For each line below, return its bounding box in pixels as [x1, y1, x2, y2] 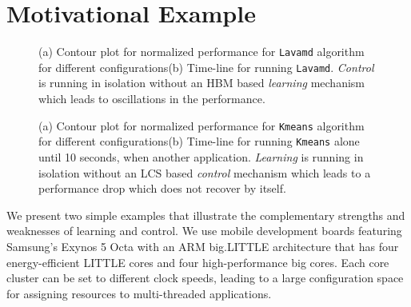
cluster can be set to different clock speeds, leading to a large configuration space [6, 269, 404, 286]
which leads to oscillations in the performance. [38, 90, 265, 107]
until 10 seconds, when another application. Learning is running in [38, 148, 364, 165]
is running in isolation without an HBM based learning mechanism [38, 74, 365, 91]
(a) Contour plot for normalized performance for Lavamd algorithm [38, 43, 365, 60]
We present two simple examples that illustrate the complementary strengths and [6, 206, 405, 223]
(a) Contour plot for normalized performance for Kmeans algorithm [38, 117, 365, 134]
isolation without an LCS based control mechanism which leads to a [38, 164, 371, 181]
